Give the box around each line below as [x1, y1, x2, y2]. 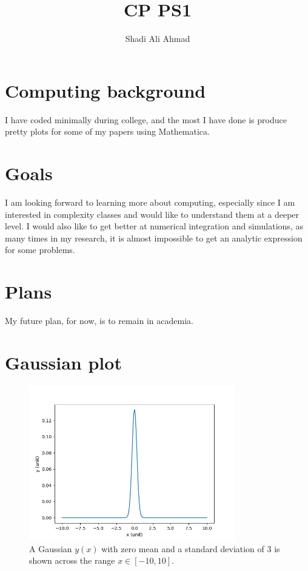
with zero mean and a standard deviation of [101, 542, 264, 555]
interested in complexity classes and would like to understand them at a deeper [5, 208, 300, 220]
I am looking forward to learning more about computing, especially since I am [5, 195, 295, 208]
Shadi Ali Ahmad [125, 32, 190, 45]
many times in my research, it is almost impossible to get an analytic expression [5, 231, 303, 244]
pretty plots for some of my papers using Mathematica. [5, 125, 210, 138]
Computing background [5, 78, 206, 103]
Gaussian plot [5, 350, 122, 374]
